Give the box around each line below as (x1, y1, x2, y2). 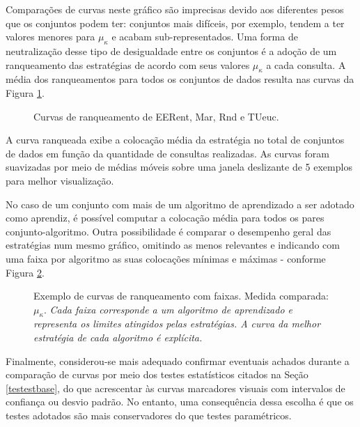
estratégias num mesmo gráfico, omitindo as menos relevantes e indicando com (6, 238, 341, 252)
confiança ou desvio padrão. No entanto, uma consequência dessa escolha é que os (6, 394, 354, 409)
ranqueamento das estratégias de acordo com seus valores (6, 57, 250, 72)
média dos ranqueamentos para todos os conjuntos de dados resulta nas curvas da (6, 72, 354, 86)
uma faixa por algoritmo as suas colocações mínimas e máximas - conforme (6, 251, 326, 265)
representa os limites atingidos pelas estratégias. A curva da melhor (33, 316, 321, 331)
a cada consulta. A (266, 57, 346, 72)
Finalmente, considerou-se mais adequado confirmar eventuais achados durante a (6, 353, 350, 368)
